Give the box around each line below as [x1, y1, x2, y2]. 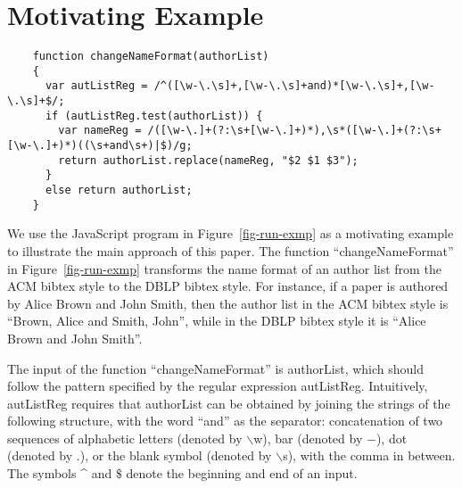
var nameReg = [58, 124, 142, 137]
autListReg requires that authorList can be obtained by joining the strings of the [7, 393, 450, 412]
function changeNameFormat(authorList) [32, 50, 269, 63]
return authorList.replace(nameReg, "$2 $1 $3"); [58, 153, 359, 167]
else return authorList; [45, 184, 193, 197]
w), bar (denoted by [253, 428, 363, 447]
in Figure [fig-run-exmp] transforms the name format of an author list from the [7, 259, 441, 277]
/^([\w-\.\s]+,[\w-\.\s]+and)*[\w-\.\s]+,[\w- [153, 79, 435, 93]
